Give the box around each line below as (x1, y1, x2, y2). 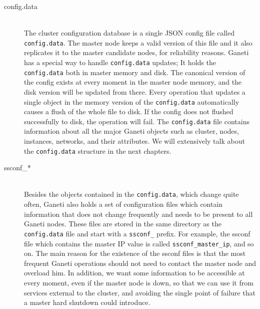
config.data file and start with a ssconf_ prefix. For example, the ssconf (24, 228, 250, 238)
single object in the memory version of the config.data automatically (24, 96, 239, 107)
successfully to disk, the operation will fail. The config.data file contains (24, 116, 249, 126)
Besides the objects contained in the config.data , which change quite (24, 189, 239, 199)
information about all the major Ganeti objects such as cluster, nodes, (24, 126, 239, 136)
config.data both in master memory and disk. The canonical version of (24, 67, 245, 77)
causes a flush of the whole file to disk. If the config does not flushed (24, 106, 233, 117)
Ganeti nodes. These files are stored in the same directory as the (24, 218, 221, 229)
